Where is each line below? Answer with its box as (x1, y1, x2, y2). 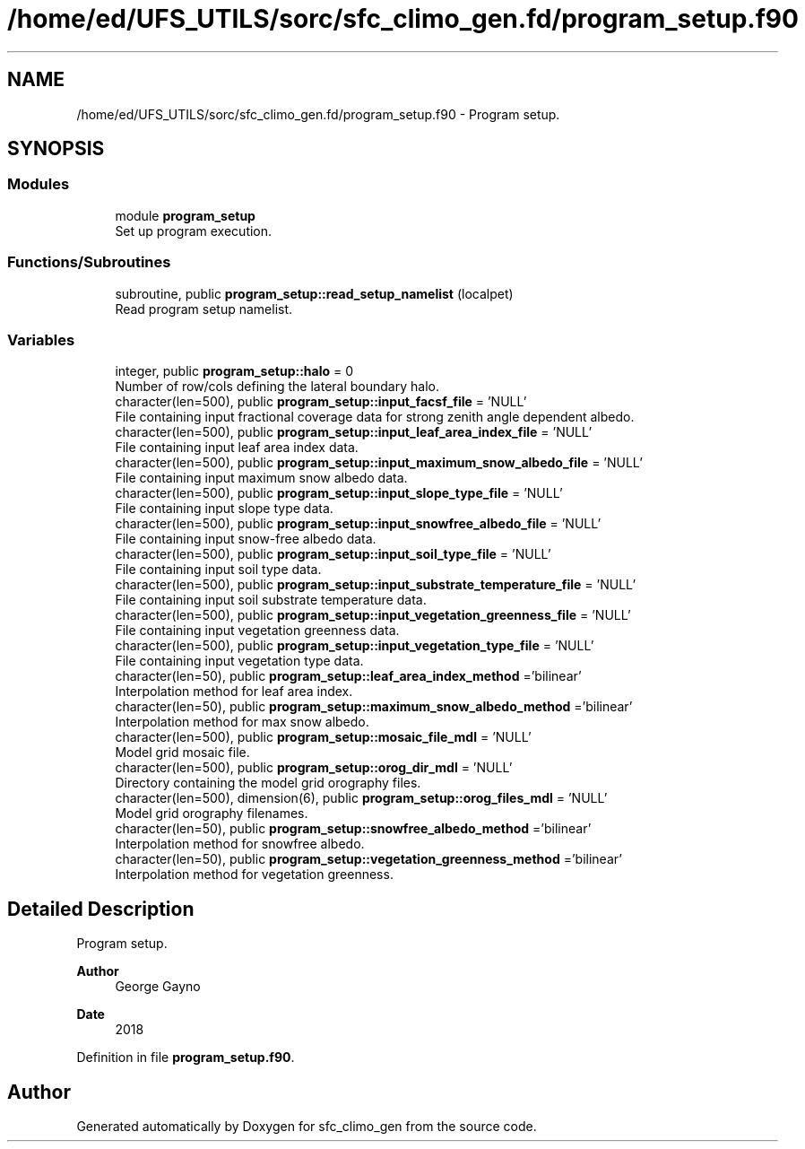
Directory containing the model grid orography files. (115, 775, 421, 791)
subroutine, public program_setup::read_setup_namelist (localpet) (115, 285, 514, 301)
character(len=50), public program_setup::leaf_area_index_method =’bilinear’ (115, 668, 582, 684)
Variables (7, 330, 75, 349)
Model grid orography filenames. (115, 805, 308, 822)
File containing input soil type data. (115, 561, 322, 578)
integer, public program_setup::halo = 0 (115, 363, 354, 379)
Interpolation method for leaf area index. (115, 683, 353, 700)
